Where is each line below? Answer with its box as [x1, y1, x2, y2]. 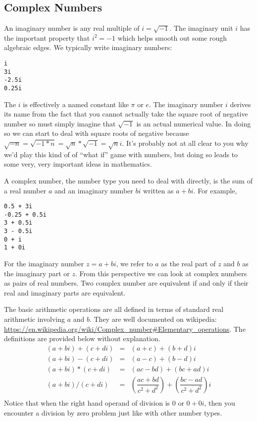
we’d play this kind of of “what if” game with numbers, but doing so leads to [4, 149, 238, 159]
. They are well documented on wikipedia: [89, 314, 217, 324]
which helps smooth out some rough [117, 32, 227, 43]
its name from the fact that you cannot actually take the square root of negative [4, 109, 248, 119]
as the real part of [161, 258, 216, 269]
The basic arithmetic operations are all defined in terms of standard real [4, 304, 224, 314]
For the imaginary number [4, 258, 84, 269]
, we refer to [116, 258, 153, 269]
